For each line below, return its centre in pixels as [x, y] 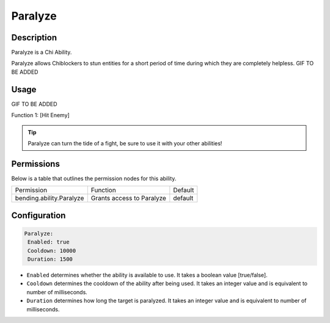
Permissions [36, 164]
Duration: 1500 [50, 259]
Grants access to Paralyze [128, 198]
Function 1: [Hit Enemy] [40, 115]
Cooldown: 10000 [52, 251]
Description [34, 38]
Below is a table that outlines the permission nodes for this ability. [94, 178]
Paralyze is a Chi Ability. [42, 53]
